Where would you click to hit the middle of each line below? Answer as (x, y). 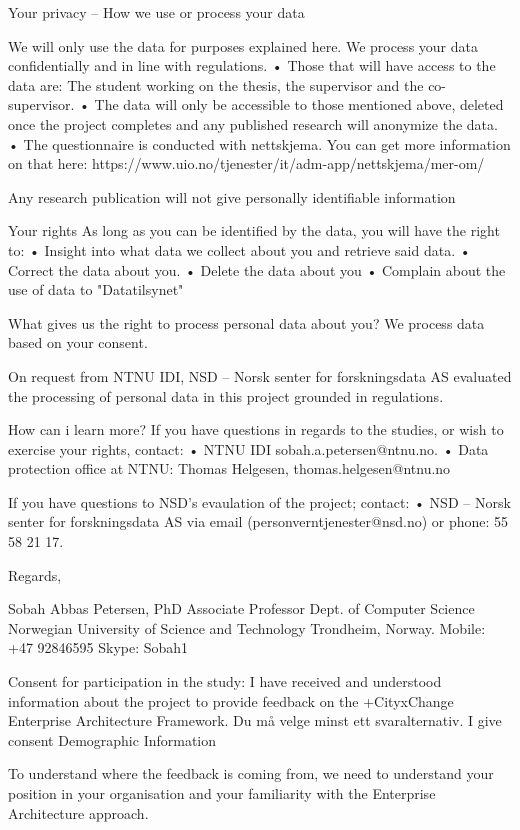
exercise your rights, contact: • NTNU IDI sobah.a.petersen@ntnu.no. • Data (248, 448)
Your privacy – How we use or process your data (156, 12)
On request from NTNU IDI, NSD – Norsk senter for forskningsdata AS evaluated (260, 375)
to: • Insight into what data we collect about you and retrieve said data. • (239, 249)
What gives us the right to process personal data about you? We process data (246, 322)
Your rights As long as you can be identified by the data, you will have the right (254, 230)
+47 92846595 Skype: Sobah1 (98, 647)
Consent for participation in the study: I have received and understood (225, 681)
